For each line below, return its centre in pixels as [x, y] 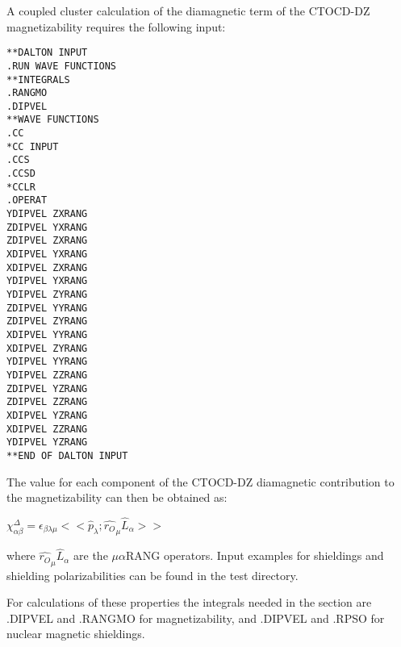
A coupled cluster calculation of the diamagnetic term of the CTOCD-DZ [188, 10]
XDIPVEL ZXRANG [47, 267]
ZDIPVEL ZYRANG [47, 321]
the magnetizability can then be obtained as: [117, 497]
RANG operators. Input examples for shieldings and [255, 555]
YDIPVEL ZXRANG [47, 214]
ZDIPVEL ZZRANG [47, 402]
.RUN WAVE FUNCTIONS [62, 66]
